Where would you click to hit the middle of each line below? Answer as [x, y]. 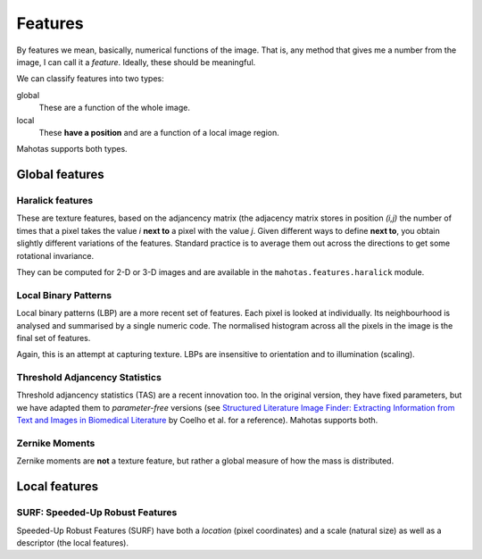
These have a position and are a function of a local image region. [159, 132]
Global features [60, 175]
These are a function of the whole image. [115, 108]
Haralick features [55, 201]
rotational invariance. [55, 255]
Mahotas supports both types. [72, 149]
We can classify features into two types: [90, 79]
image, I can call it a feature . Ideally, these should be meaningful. [136, 62]
